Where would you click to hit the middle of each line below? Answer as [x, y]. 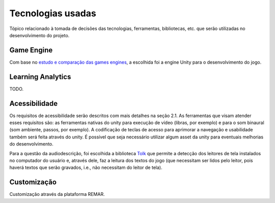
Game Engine [31, 50]
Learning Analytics [40, 77]
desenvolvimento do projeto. [39, 35]
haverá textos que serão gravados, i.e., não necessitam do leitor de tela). [86, 167]
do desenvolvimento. [31, 144]
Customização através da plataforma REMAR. [57, 194]
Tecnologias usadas [53, 13]
